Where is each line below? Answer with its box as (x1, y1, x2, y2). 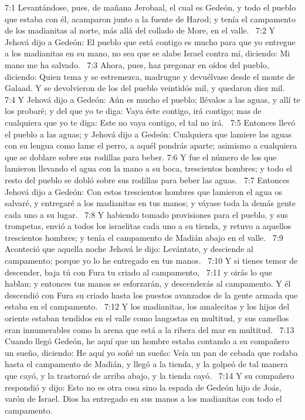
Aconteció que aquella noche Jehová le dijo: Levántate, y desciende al (5, 243, 253, 255)
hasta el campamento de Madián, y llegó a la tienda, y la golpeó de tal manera (5, 358, 288, 370)
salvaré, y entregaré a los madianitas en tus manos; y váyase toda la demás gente (5, 197, 296, 209)
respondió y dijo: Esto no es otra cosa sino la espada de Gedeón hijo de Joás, (5, 381, 282, 393)
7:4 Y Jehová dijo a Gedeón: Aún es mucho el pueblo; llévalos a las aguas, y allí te (5, 93, 300, 105)
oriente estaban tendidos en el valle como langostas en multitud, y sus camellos (5, 312, 289, 324)
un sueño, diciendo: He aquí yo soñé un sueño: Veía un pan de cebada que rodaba (5, 346, 298, 358)
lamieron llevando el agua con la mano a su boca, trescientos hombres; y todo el (5, 162, 292, 174)
